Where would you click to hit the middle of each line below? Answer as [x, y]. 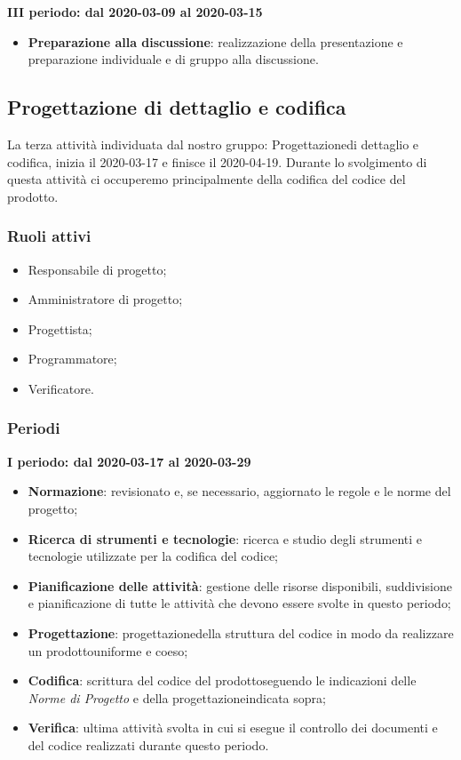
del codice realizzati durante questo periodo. [148, 744]
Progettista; [60, 328]
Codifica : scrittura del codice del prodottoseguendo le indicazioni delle [222, 680]
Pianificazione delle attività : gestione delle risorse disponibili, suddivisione [240, 585]
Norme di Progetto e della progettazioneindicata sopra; [177, 697]
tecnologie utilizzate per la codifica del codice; [153, 556]
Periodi [34, 428]
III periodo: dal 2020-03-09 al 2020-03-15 [135, 12]
